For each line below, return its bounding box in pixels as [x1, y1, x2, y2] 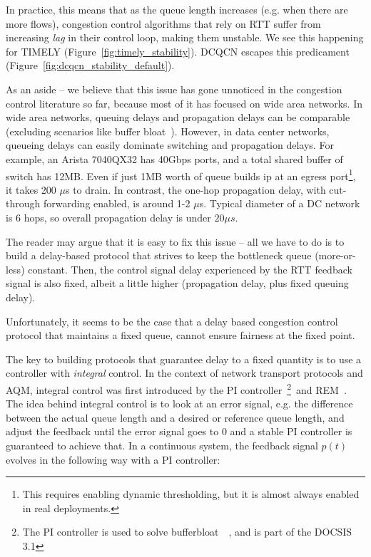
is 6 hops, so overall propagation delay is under [6, 209, 211, 224]
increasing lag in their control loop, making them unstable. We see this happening [6, 30, 364, 45]
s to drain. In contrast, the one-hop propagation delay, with [65, 182, 326, 197]
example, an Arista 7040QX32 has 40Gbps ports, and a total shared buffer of [6, 151, 343, 166]
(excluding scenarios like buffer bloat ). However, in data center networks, [6, 123, 330, 138]
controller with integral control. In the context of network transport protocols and [6, 365, 363, 380]
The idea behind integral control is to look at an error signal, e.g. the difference [6, 396, 353, 411]
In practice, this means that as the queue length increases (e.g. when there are [6, 2, 348, 16]
